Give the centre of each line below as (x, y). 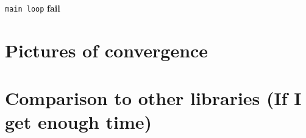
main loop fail (33, 8)
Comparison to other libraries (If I (153, 98)
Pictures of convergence (107, 50)
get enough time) (78, 122)
